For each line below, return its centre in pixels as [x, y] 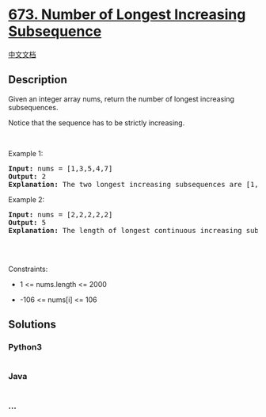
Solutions [32, 325]
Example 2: [27, 199]
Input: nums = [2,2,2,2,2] [61, 214]
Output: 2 [27, 176]
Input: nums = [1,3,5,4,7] [61, 168]
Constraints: [28, 269]
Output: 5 [27, 222]
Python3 [25, 347]
